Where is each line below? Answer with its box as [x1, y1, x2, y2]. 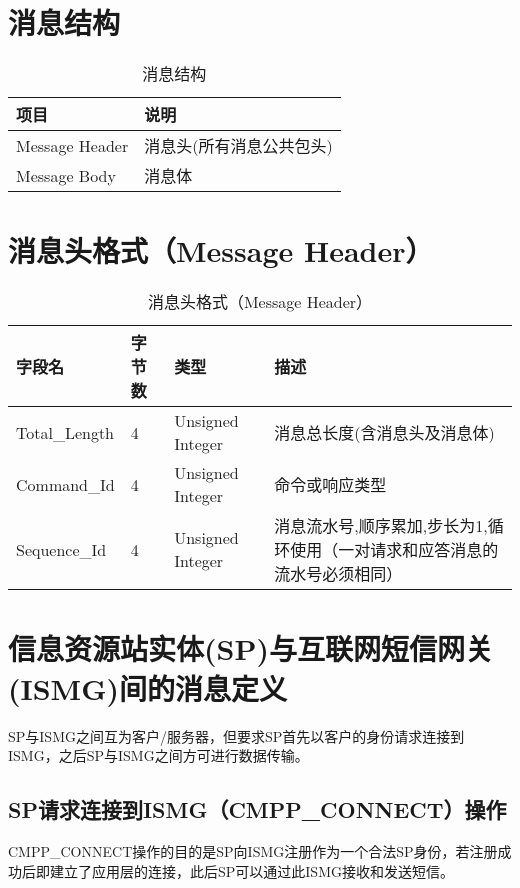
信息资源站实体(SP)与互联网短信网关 [8, 628, 493, 669]
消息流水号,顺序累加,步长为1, [274, 514, 488, 538]
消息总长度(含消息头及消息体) [274, 421, 495, 445]
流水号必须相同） [274, 562, 403, 586]
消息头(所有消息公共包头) [144, 134, 333, 158]
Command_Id [16, 472, 115, 496]
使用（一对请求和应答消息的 [290, 538, 499, 562]
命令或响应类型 [274, 473, 387, 497]
